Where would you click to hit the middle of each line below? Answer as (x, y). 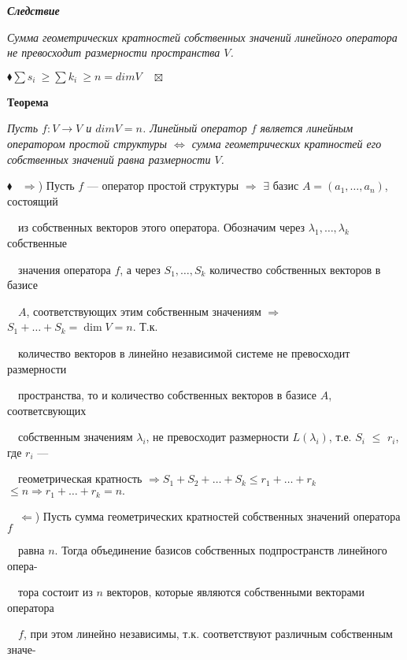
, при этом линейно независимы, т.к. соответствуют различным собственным (208, 634)
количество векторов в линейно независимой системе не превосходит (184, 352)
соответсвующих (47, 410)
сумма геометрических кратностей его (287, 143)
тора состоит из (55, 592)
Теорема (28, 101)
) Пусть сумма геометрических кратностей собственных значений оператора (218, 515)
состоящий (33, 200)
